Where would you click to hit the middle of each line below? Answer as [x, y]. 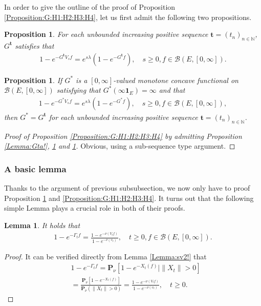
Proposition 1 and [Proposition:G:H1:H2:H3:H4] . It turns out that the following [129, 198]
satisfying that [79, 90]
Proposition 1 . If [33, 80]
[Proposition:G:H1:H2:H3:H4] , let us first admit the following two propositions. [128, 17]
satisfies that [35, 45]
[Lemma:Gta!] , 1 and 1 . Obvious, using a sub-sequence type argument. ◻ [120, 146]
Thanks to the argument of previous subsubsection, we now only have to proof [127, 188]
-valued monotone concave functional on [176, 80]
